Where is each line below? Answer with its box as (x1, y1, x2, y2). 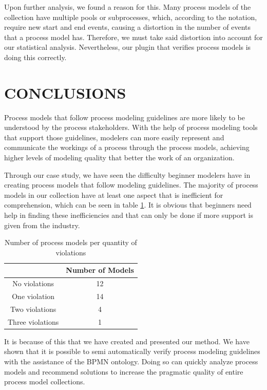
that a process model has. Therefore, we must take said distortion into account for (4, 31, 263, 42)
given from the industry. (4, 219, 80, 230)
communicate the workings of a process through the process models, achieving (4, 142, 250, 153)
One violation (12, 291, 55, 302)
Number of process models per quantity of (5, 237, 137, 248)
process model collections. (4, 376, 85, 387)
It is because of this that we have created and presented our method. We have (4, 336, 250, 346)
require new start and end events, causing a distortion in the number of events (4, 22, 251, 32)
